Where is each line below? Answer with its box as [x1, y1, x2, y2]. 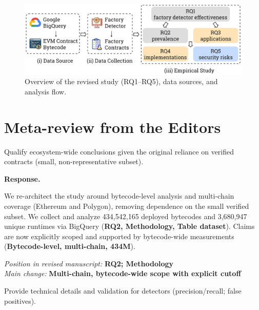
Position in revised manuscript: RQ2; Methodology [4, 258, 174, 268]
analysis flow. [25, 86, 67, 96]
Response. [4, 173, 41, 184]
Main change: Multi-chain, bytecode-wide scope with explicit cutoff [4, 268, 241, 279]
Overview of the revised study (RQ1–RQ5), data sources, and [25, 76, 218, 87]
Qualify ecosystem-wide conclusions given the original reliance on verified [4, 146, 234, 157]
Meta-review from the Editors [4, 116, 221, 137]
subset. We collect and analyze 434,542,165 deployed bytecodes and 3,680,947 [4, 210, 247, 221]
